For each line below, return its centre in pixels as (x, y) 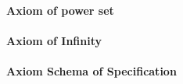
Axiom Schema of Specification (91, 70)
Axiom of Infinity (54, 40)
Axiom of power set (60, 10)
